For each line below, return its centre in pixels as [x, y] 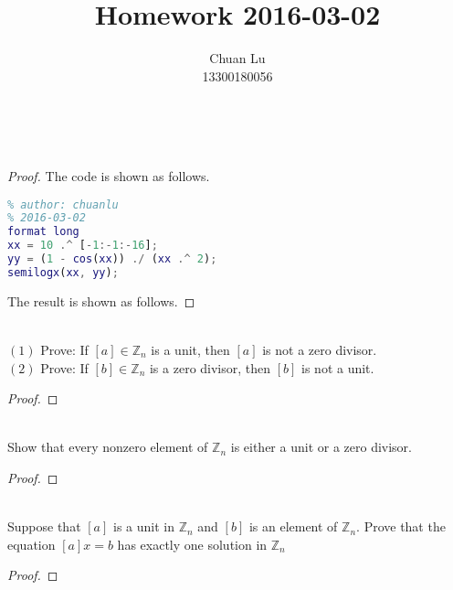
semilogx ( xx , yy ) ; [63, 272]
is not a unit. [338, 367]
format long [43, 232]
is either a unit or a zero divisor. [321, 447]
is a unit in [143, 526]
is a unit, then [190, 349]
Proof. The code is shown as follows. [109, 175]
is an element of [293, 526]
